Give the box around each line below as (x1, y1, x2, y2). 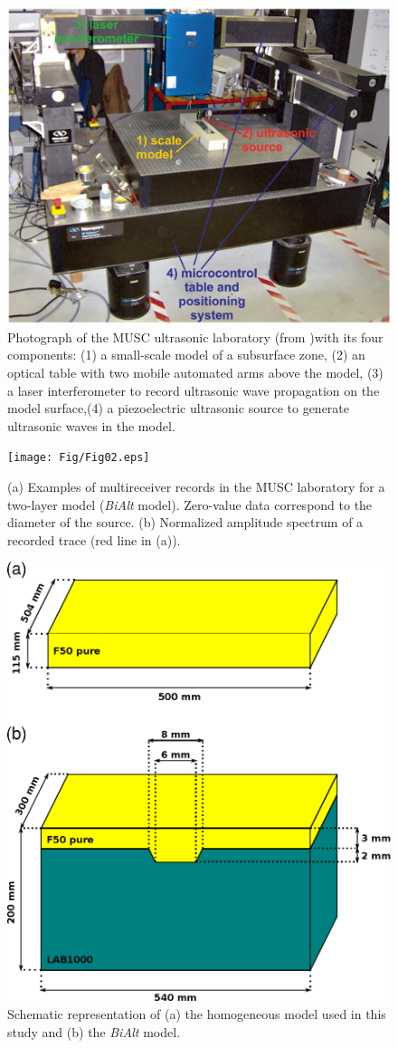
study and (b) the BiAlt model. (7, 1022, 181, 1041)
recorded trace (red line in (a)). (7, 530, 181, 549)
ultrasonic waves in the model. (7, 416, 175, 435)
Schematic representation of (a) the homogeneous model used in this (7, 1005, 386, 1024)
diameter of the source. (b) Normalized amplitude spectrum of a (7, 513, 364, 532)
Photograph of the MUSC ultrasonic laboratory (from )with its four (7, 327, 384, 346)
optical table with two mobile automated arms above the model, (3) (7, 363, 384, 382)
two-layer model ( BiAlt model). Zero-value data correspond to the (7, 495, 373, 514)
